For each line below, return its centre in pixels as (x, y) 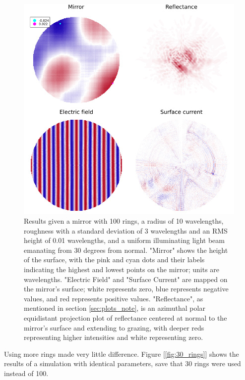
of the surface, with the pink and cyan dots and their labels (114, 260)
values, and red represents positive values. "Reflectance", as (114, 298)
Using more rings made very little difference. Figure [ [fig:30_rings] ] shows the (122, 354)
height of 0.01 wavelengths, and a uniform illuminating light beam (124, 240)
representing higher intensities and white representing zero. (114, 337)
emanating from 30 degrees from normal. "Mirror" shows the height (126, 250)
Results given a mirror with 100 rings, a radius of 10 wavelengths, (124, 221)
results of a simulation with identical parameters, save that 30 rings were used (122, 363)
